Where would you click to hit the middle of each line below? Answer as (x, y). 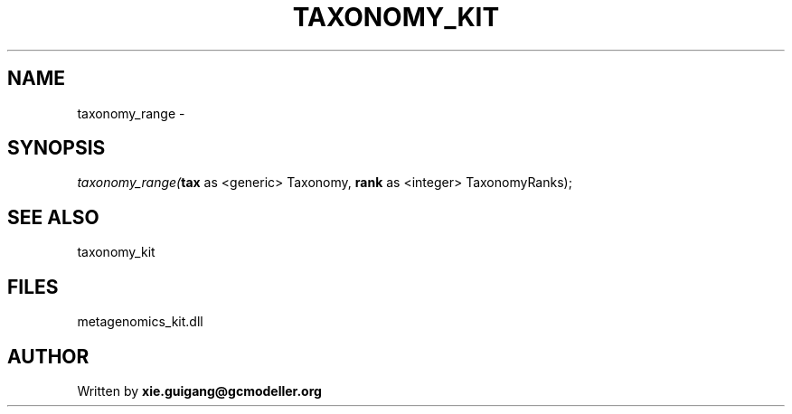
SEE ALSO (53, 217)
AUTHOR (48, 356)
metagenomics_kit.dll (140, 322)
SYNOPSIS (57, 148)
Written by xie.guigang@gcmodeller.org (199, 390)
